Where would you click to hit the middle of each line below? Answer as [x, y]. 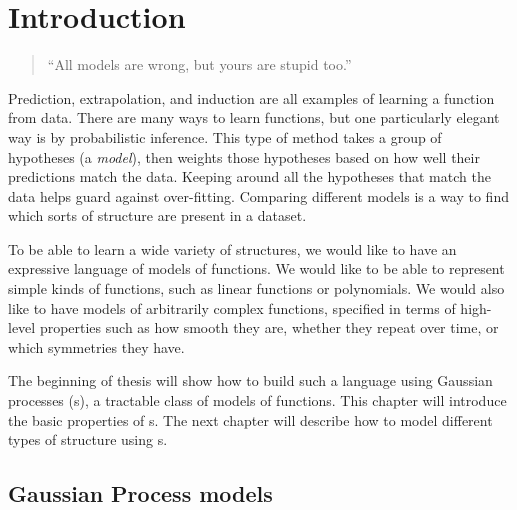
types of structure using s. [88, 439]
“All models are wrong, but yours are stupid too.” [199, 64]
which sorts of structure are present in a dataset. [157, 215]
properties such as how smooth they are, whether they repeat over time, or [269, 327]
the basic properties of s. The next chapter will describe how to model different [250, 419]
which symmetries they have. [96, 346]
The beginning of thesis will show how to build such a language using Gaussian [250, 380]
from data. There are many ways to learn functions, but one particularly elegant [254, 117]
